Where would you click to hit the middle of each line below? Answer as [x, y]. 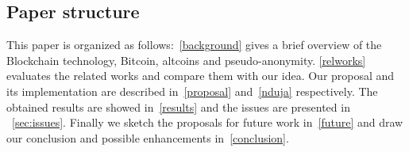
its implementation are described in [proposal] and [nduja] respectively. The [192, 91]
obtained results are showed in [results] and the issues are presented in [178, 106]
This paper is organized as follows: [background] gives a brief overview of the [194, 45]
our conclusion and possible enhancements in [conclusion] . [148, 137]
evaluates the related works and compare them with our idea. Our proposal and [201, 76]
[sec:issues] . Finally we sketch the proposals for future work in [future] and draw [208, 122]
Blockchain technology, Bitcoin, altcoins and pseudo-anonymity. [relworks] [186, 60]
